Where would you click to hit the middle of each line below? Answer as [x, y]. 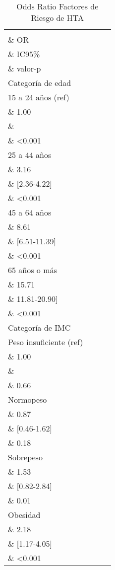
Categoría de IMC [39, 327]
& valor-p [25, 68]
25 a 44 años [30, 155]
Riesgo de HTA [57, 18]
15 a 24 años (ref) [39, 97]
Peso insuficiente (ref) [46, 342]
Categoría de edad [40, 83]
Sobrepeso [25, 457]
